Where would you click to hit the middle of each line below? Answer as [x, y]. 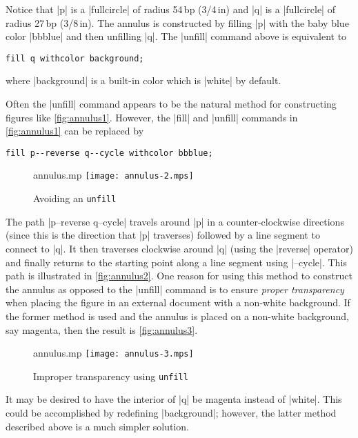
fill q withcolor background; [75, 58]
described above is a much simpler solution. [97, 426]
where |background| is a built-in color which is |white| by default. [143, 80]
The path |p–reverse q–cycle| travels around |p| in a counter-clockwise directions [175, 221]
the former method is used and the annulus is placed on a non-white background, [177, 316]
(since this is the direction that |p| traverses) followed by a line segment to [163, 235]
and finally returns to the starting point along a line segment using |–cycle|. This [176, 262]
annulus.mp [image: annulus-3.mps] [113, 353]
